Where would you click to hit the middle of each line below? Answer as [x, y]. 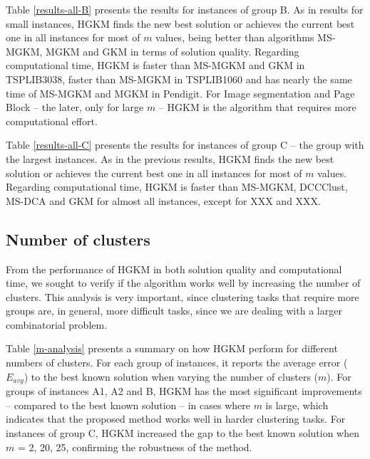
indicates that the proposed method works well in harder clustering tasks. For [176, 419]
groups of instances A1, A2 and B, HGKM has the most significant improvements [184, 391]
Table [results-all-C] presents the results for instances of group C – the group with [185, 145]
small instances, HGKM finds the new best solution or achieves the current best [180, 23]
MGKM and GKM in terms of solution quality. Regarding [173, 51]
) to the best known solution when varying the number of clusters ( [171, 376]
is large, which [297, 405]
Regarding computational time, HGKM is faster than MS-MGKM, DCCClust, [177, 187]
